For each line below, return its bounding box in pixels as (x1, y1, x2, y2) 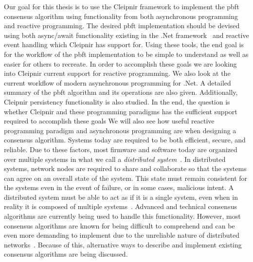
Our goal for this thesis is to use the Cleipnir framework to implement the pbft (4, 1, 239, 11)
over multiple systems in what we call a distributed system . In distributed (4, 154, 226, 164)
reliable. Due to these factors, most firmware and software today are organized (4, 144, 237, 154)
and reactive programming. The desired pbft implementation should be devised (4, 20, 240, 31)
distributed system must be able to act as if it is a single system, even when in (4, 192, 238, 202)
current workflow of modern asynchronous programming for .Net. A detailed (4, 77, 231, 87)
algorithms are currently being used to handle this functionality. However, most (4, 211, 241, 221)
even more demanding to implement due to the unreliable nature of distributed (4, 230, 240, 240)
